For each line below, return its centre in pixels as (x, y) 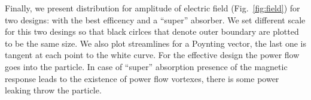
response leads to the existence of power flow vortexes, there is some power (142, 78)
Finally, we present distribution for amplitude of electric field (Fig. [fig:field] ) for (153, 8)
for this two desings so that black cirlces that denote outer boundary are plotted (152, 31)
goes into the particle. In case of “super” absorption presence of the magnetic (146, 66)
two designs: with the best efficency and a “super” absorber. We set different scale (155, 19)
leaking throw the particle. (53, 90)
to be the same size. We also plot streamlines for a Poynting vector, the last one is (155, 43)
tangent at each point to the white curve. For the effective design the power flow (152, 55)
